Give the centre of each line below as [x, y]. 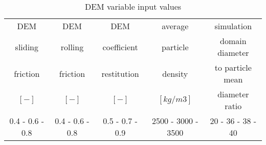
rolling [72, 47]
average [175, 26]
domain [233, 41]
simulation [233, 26]
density [175, 73]
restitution [120, 73]
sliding [27, 47]
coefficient [120, 47]
